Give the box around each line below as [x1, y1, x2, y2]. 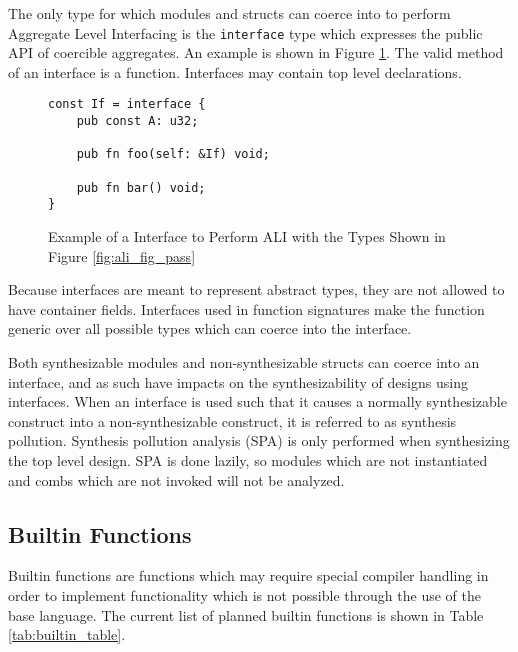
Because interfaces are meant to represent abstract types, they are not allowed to [8, 279, 505, 300]
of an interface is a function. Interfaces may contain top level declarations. [8, 61, 462, 82]
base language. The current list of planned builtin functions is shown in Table [8, 604, 484, 625]
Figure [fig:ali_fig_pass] [48, 245, 196, 266]
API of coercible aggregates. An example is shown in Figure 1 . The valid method [8, 42, 504, 63]
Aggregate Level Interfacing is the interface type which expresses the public [8, 22, 483, 43]
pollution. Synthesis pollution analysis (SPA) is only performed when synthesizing [8, 430, 510, 451]
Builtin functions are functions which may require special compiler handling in [8, 565, 489, 586]
